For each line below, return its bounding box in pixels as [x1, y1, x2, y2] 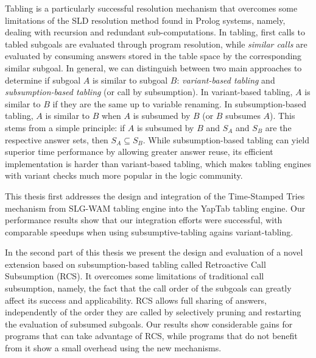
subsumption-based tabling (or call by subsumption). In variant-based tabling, [5, 85, 293, 98]
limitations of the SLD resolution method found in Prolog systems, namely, [5, 13, 286, 26]
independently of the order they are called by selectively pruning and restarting [5, 306, 301, 318]
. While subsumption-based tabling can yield [142, 133, 310, 146]
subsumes [225, 109, 261, 122]
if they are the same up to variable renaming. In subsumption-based [52, 97, 306, 110]
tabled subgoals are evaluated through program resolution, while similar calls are [5, 37, 307, 50]
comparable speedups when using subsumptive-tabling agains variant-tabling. [5, 225, 293, 238]
